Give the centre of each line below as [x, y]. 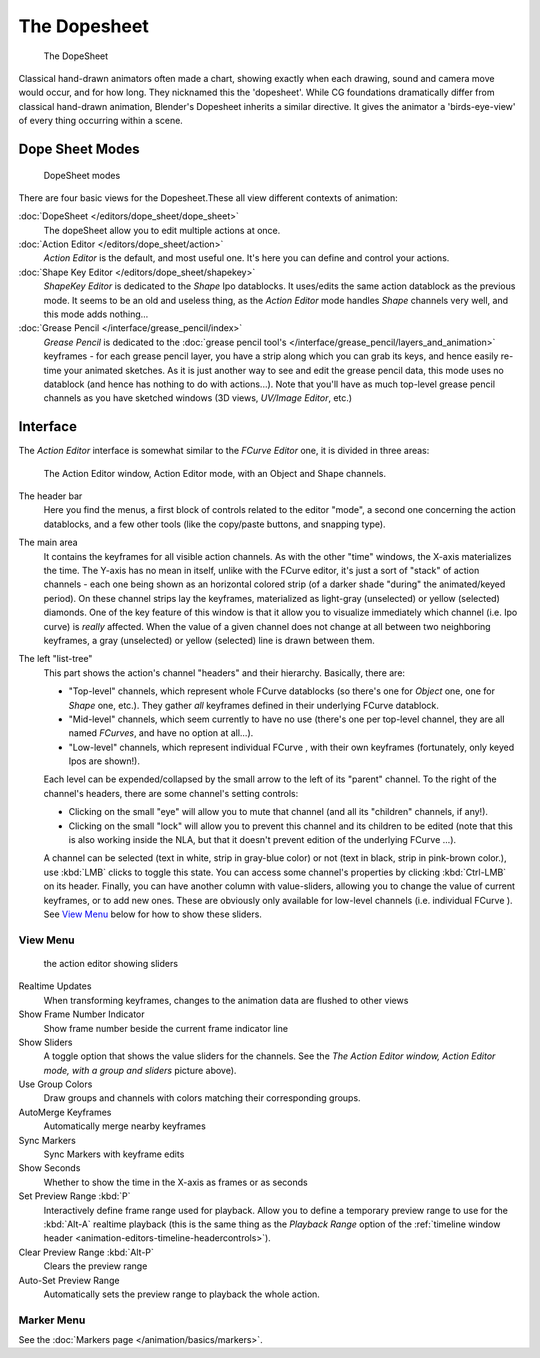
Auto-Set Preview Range [69, 1280]
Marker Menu [52, 1320]
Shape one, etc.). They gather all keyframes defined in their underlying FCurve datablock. [254, 705]
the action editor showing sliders [111, 963]
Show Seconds [49, 1168]
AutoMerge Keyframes [65, 1112]
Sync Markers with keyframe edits [114, 1154]
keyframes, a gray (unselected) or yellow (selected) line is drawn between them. [209, 640]
